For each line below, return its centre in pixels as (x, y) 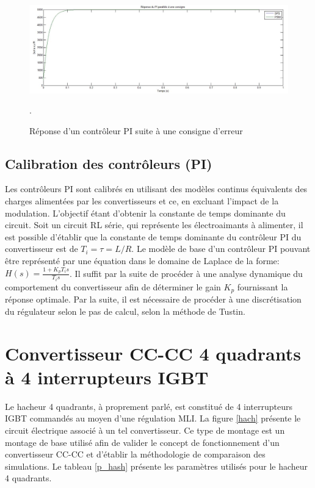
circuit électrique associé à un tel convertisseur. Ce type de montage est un (145, 430)
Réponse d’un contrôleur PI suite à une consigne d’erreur (136, 130)
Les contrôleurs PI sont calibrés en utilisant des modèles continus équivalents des (156, 189)
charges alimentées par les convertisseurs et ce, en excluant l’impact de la (142, 201)
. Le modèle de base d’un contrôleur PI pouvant (221, 249)
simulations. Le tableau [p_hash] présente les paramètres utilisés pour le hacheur (157, 466)
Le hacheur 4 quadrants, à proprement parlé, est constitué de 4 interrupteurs (149, 406)
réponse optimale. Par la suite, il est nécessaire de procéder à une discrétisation (153, 299)
